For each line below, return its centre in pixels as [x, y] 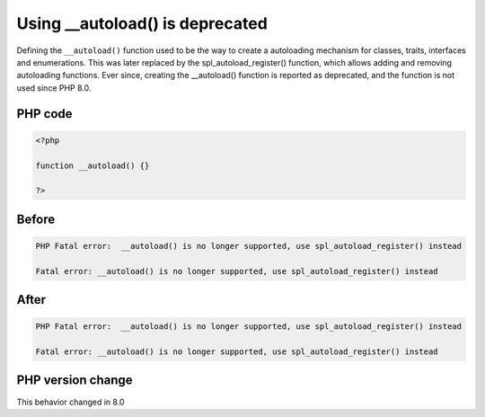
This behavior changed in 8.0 [71, 402]
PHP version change [75, 381]
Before [36, 219]
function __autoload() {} [93, 165]
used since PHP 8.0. [54, 88]
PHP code [44, 114]
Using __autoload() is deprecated [142, 23]
